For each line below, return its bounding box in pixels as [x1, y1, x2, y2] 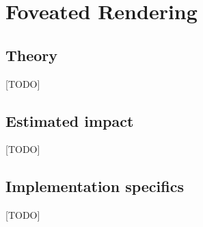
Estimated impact [5, 110, 134, 131]
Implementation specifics [5, 176, 184, 197]
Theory [5, 44, 58, 65]
